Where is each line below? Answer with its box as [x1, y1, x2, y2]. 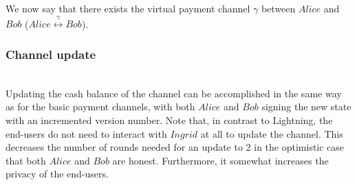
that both [6, 153, 46, 167]
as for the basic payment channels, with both [6, 99, 195, 114]
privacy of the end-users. [6, 166, 109, 181]
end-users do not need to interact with [6, 126, 167, 140]
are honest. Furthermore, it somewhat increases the [112, 153, 329, 167]
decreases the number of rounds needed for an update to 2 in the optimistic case [6, 140, 345, 154]
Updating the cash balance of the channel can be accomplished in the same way [6, 86, 342, 100]
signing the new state [261, 99, 351, 114]
